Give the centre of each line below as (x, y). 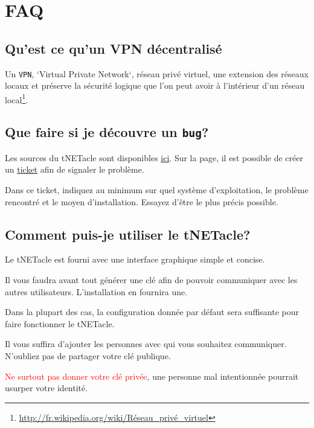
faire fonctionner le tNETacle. (60, 323)
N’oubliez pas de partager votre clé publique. (88, 356)
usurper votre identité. (46, 388)
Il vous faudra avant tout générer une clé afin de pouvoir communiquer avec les (151, 280)
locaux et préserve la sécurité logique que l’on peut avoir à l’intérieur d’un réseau (155, 85)
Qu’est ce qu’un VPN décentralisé (114, 48)
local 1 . (17, 98)
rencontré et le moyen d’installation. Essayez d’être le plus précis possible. (142, 201)
